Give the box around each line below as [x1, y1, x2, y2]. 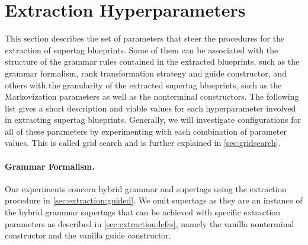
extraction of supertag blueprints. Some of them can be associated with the [5, 43, 278, 56]
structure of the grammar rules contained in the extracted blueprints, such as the [5, 55, 300, 68]
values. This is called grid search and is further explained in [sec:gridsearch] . [5, 136, 281, 149]
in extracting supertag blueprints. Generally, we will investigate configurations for [5, 113, 301, 126]
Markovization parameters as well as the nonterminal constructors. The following [5, 90, 299, 103]
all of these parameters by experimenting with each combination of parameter [5, 125, 287, 137]
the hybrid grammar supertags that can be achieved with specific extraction [5, 206, 281, 218]
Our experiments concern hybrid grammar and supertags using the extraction [5, 182, 287, 195]
